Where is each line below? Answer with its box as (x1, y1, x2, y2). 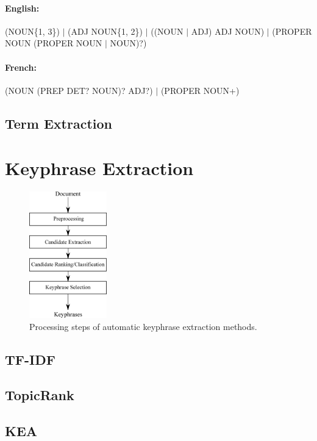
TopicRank (5, 385, 74, 404)
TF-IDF (5, 350, 55, 368)
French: (5, 60, 37, 73)
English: (5, 1, 40, 14)
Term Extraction (5, 113, 112, 132)
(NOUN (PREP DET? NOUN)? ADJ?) (5, 84, 153, 96)
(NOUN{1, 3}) (5, 24, 60, 37)
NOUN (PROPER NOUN (5, 37, 102, 49)
